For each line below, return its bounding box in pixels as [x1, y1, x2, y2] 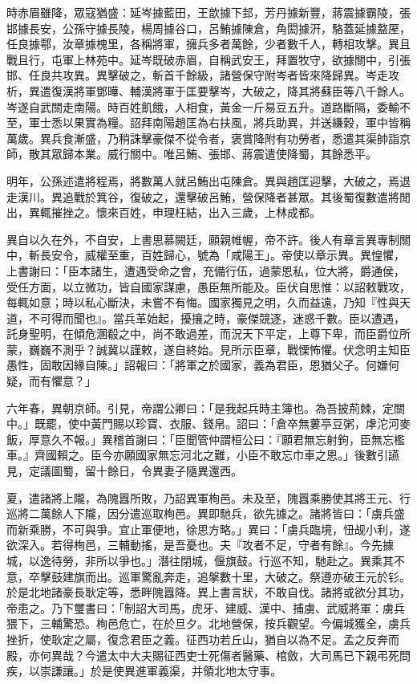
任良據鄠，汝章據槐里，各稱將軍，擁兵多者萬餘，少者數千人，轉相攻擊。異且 [6, 35, 411, 52]
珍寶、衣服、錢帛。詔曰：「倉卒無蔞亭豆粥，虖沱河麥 [135, 415, 411, 432]
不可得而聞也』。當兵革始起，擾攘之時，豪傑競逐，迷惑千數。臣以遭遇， [28, 309, 405, 326]
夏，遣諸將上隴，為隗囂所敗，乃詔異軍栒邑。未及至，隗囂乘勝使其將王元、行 [6, 489, 411, 506]
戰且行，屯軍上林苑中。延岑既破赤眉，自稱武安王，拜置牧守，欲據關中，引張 [6, 51, 411, 67]
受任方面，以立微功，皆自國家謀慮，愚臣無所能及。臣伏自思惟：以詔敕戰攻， [6, 278, 411, 295]
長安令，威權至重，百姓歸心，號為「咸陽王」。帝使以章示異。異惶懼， [39, 246, 405, 263]
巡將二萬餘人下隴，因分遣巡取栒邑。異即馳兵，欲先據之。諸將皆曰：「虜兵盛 [6, 505, 405, 522]
